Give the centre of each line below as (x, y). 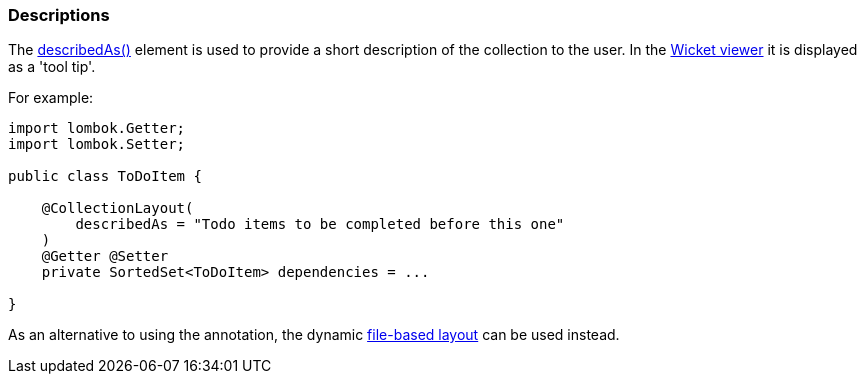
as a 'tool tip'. (52, 67)
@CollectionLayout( (117, 208)
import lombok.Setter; (97, 144)
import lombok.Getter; (97, 128)
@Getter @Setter (105, 256)
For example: (51, 98)
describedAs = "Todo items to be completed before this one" (320, 224)
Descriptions (59, 15)
